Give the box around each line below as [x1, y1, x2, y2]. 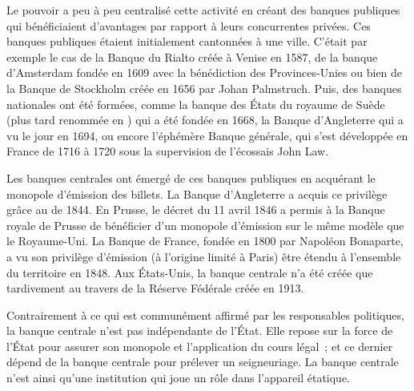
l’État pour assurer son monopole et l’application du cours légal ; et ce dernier [6, 337, 393, 354]
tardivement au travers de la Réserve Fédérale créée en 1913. [6, 280, 304, 296]
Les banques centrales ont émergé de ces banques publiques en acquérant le [6, 169, 376, 186]
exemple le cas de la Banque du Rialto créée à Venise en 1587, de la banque [6, 48, 378, 65]
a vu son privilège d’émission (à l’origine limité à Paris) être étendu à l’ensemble [6, 248, 401, 264]
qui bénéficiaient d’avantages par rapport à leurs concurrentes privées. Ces [6, 17, 371, 34]
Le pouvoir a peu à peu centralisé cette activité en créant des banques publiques [6, 2, 400, 18]
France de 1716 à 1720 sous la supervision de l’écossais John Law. [6, 143, 329, 159]
